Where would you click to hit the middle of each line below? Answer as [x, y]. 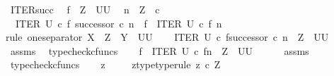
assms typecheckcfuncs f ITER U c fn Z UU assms [160, 50]
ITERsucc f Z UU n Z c [85, 9]
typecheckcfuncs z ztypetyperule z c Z [115, 64]
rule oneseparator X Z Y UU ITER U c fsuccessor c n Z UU [167, 37]
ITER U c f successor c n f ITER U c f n [119, 23]
